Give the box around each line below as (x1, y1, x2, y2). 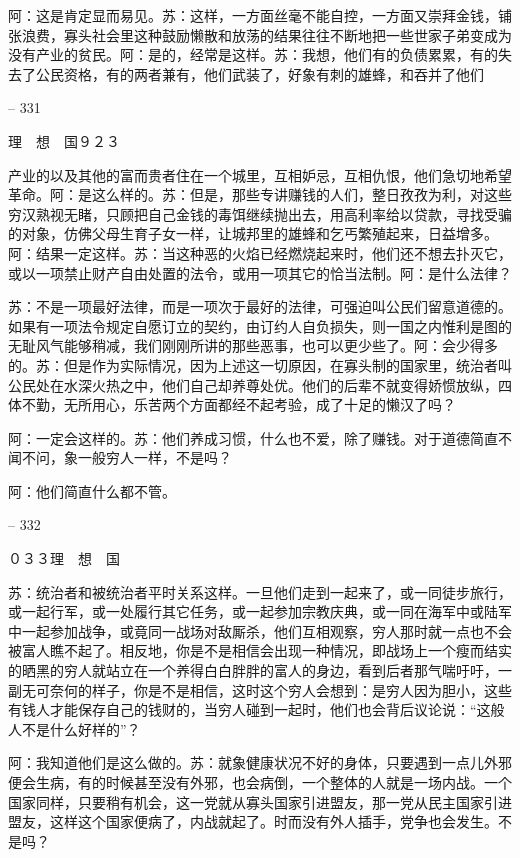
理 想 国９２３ (8, 130, 120, 151)
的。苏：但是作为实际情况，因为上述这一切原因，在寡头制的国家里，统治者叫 (8, 354, 512, 375)
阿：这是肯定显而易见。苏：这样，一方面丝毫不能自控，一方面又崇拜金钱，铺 (8, 5, 512, 25)
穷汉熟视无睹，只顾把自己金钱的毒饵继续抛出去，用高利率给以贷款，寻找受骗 (8, 203, 512, 224)
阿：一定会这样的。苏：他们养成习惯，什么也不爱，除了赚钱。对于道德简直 (8, 427, 498, 448)
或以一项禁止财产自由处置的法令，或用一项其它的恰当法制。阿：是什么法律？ (8, 262, 512, 283)
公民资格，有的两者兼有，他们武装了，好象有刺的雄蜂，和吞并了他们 (35, 63, 484, 84)
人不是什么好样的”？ (8, 718, 141, 739)
